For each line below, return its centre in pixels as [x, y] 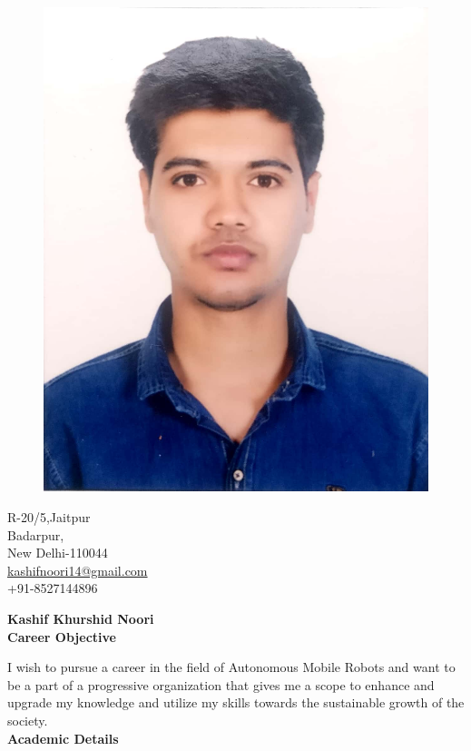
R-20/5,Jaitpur [49, 516]
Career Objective [62, 636]
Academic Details [63, 738]
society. [28, 720]
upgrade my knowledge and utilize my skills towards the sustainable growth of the [236, 702]
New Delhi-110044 [58, 553]
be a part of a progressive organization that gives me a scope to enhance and [221, 684]
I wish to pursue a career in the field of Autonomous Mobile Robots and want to [231, 667]
